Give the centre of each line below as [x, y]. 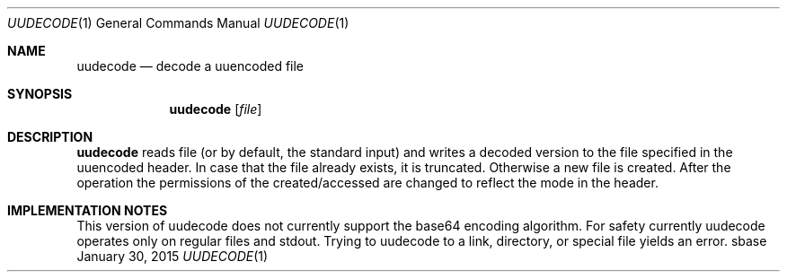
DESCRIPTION [50, 137]
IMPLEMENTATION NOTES [88, 210]
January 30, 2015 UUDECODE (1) [172, 256]
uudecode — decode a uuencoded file [190, 66]
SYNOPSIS [40, 94]
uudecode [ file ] [216, 109]
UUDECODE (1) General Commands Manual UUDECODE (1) [178, 23]
